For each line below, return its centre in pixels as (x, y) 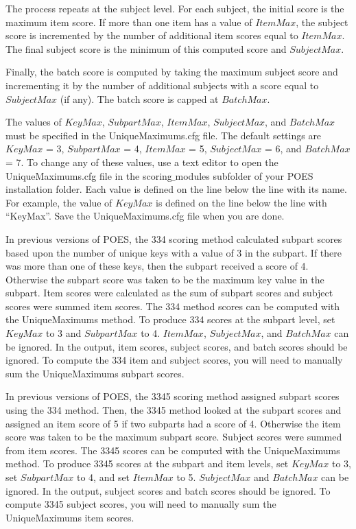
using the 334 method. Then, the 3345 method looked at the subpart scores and (174, 410)
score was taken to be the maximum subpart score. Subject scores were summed (174, 437)
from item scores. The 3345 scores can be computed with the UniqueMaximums (173, 450)
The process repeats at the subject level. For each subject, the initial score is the (175, 8)
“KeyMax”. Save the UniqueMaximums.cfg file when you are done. (145, 216)
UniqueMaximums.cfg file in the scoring (89, 175)
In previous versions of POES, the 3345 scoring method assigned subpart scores (173, 396)
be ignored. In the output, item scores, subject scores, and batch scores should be (177, 346)
